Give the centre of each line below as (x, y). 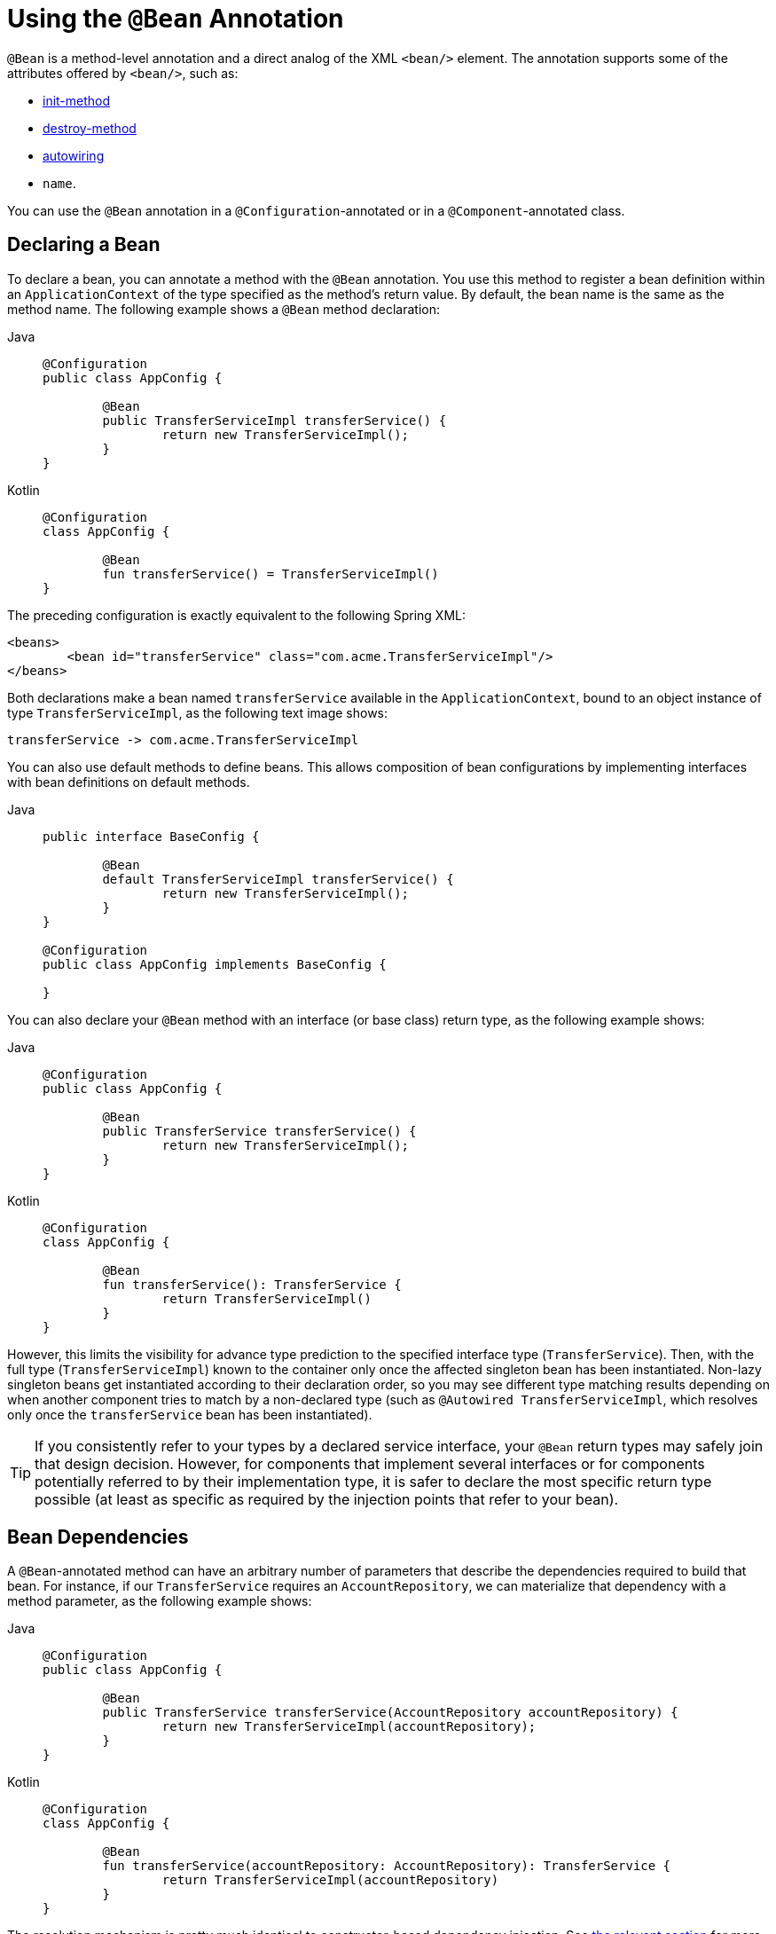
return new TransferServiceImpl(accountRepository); (349, 1727)
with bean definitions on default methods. (129, 782)
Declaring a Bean (84, 245)
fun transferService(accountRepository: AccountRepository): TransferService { (387, 1866)
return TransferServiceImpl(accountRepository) (330, 1880)
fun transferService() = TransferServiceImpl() (270, 574)
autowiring (74, 155)
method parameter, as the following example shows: (160, 1601)
